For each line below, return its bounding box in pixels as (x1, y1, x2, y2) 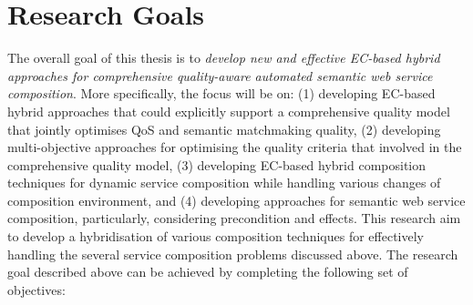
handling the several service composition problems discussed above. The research (7, 244, 458, 263)
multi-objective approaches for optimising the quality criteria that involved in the (7, 137, 462, 157)
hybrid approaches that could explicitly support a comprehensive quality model (7, 101, 450, 120)
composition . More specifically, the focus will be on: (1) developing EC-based (7, 84, 436, 103)
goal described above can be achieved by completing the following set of (7, 262, 408, 281)
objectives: (7, 280, 66, 299)
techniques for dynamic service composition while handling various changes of (7, 173, 441, 192)
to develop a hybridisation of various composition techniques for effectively (7, 227, 424, 246)
